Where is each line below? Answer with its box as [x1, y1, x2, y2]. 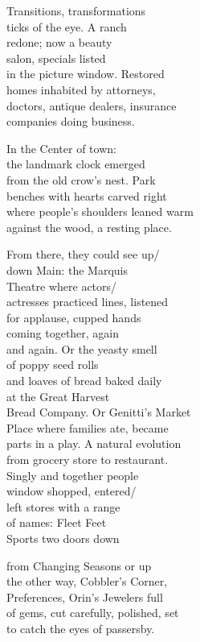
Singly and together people [6, 466, 139, 483]
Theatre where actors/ [6, 277, 117, 294]
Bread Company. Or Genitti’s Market [6, 404, 191, 420]
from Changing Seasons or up [6, 557, 152, 574]
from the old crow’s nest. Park [6, 171, 156, 188]
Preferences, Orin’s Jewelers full [6, 588, 163, 605]
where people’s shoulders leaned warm [6, 203, 194, 220]
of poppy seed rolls [6, 356, 99, 373]
